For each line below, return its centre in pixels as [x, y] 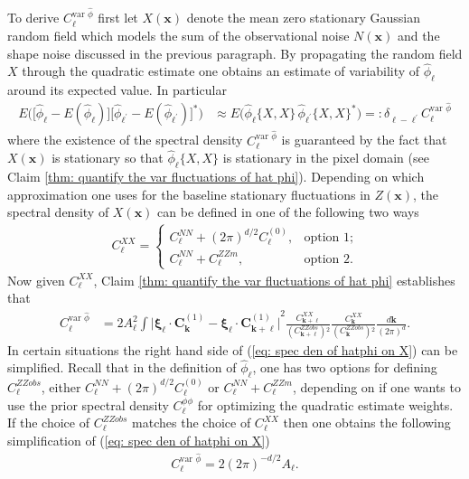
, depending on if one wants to [377, 386]
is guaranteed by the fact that [364, 140]
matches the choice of [192, 423]
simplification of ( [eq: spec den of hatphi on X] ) [139, 440]
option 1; [328, 238]
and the [418, 35]
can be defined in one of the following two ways [288, 212]
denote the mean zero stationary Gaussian [303, 18]
